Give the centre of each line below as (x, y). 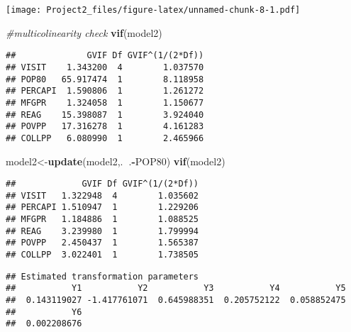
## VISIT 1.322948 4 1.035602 (102, 195)
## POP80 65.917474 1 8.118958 (105, 79)
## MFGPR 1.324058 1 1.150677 (105, 103)
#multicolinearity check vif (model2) (84, 32)
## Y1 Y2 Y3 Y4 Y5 (176, 288)
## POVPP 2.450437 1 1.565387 (102, 243)
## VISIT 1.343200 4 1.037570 (105, 67)
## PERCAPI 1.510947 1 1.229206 (102, 207)
